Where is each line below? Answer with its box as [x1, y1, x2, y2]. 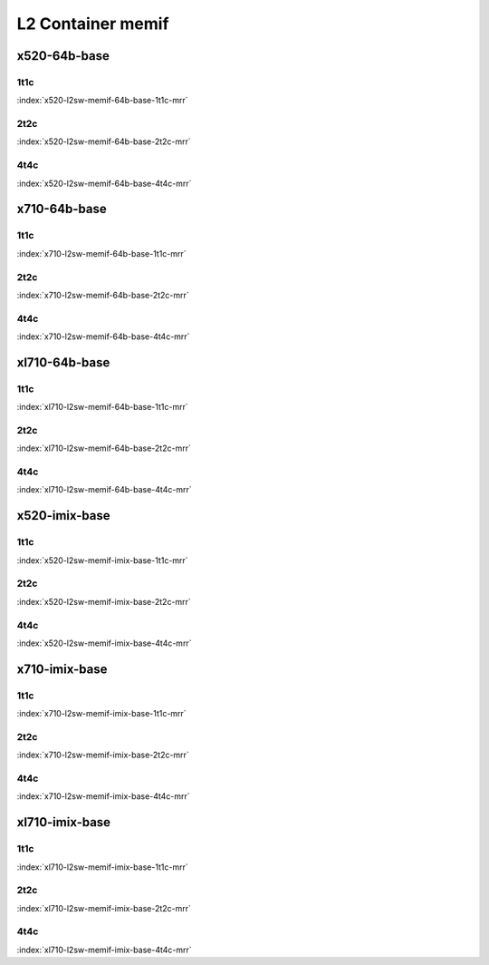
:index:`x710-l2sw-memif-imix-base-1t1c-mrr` [16, 708, 187, 719]
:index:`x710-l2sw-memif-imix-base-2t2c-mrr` [16, 749, 189, 761]
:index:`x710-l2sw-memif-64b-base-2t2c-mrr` [16, 289, 189, 300]
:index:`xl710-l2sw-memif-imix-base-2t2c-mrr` [16, 902, 192, 913]
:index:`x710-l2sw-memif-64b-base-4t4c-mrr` [16, 331, 190, 342]
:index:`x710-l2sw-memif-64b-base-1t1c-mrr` [16, 248, 187, 258]
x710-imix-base [16, 661, 108, 677]
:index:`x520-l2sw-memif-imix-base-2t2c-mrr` [16, 596, 192, 607]
